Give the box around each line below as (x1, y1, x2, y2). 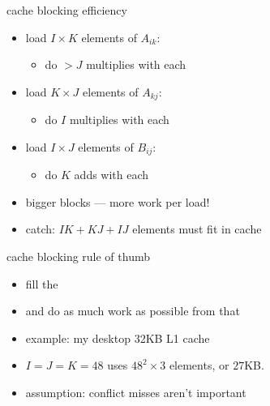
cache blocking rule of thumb (6, 248, 150, 265)
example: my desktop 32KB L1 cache (25, 329, 210, 346)
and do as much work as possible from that (25, 302, 240, 319)
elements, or (169, 357, 229, 374)
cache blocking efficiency (6, 2, 127, 18)
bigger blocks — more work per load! (25, 193, 210, 210)
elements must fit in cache (132, 220, 262, 237)
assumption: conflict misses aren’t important (25, 384, 246, 401)
